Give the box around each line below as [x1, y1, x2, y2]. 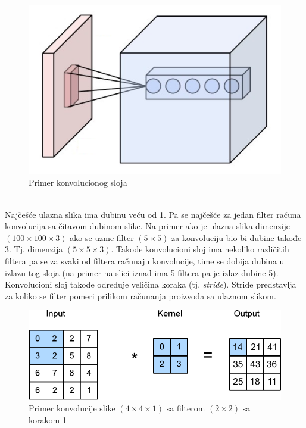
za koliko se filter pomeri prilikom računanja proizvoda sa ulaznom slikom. [5, 289, 276, 302]
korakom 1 [29, 413, 67, 426]
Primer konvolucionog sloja [29, 176, 127, 189]
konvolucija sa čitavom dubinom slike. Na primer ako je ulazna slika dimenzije [5, 220, 291, 232]
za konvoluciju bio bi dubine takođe [171, 231, 302, 243]
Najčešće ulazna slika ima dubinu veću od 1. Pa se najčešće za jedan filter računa [5, 208, 301, 220]
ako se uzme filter [70, 231, 134, 243]
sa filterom [166, 402, 205, 414]
